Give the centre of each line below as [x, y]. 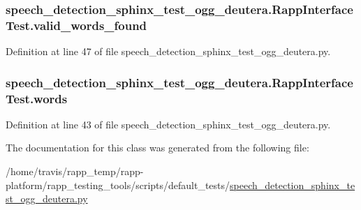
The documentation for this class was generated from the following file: [157, 148]
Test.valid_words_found [76, 25]
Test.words [37, 98]
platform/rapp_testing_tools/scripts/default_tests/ [118, 185]
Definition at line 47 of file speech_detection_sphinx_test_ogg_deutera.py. [168, 51]
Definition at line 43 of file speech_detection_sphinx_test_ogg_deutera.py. [168, 124]
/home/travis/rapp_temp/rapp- [75, 171]
